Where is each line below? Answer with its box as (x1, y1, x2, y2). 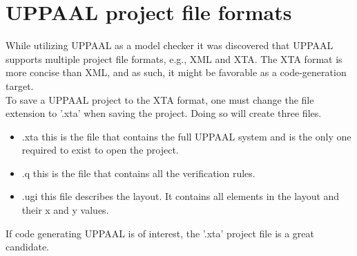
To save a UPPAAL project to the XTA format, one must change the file (6, 92, 314, 107)
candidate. (6, 239, 50, 254)
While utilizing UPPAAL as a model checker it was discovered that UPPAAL (6, 38, 334, 53)
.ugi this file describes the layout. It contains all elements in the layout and (21, 189, 340, 203)
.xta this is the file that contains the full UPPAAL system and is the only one (21, 129, 351, 143)
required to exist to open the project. (21, 143, 179, 157)
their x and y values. (21, 203, 109, 217)
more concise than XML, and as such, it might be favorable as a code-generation (6, 65, 347, 80)
